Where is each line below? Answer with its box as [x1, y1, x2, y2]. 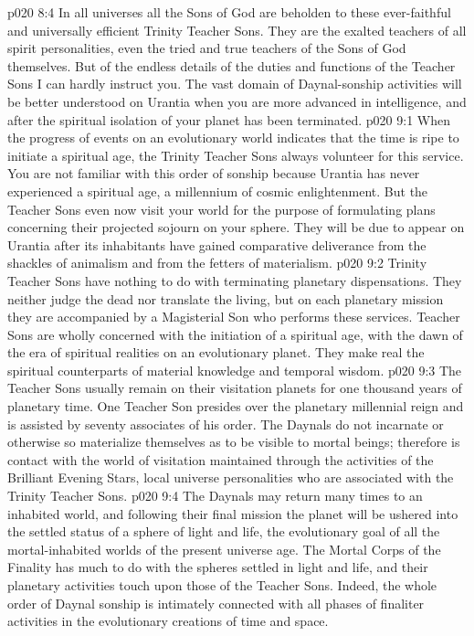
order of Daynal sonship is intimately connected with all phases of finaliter [7, 593, 425, 612]
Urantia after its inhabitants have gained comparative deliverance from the [7, 235, 427, 254]
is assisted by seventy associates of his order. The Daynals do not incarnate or [7, 414, 444, 433]
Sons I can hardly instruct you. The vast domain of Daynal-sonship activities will [7, 74, 462, 93]
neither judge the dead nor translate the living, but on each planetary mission [7, 289, 444, 308]
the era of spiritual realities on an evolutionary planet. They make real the [7, 343, 425, 362]
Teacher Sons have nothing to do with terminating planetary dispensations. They [7, 270, 462, 290]
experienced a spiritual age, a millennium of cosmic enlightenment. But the [7, 181, 428, 200]
